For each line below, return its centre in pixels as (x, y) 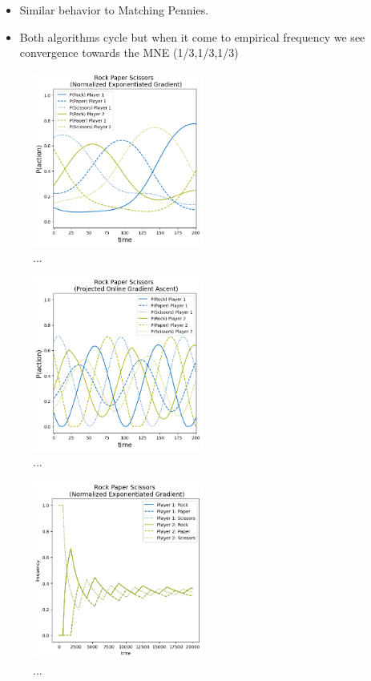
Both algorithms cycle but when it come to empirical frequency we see (192, 36)
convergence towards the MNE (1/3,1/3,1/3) (129, 52)
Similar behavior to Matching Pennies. (114, 10)
